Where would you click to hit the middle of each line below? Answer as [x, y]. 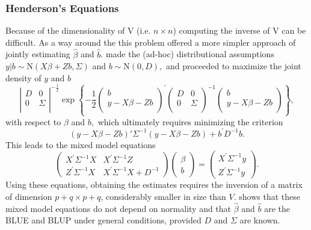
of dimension [29, 196]
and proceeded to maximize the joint [233, 66]
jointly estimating [38, 54]
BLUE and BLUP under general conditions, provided [103, 220]
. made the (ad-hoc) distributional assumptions [187, 54]
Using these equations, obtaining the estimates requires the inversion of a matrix [154, 185]
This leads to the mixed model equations [81, 144]
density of [23, 77]
